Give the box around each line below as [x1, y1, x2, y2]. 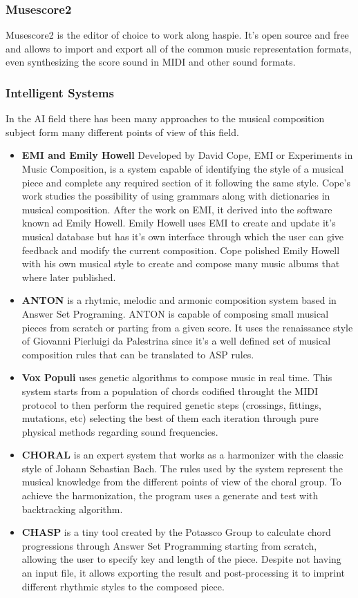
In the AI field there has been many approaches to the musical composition [6, 111, 325, 126]
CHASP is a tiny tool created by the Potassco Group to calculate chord [21, 525, 331, 539]
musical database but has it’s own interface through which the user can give [21, 229, 344, 243]
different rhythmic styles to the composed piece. [21, 579, 225, 593]
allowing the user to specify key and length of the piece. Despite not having [21, 552, 341, 566]
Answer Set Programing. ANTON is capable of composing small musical [21, 306, 329, 320]
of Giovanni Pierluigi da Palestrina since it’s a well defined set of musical [21, 334, 331, 348]
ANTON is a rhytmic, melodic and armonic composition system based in [21, 293, 337, 307]
